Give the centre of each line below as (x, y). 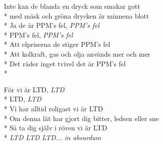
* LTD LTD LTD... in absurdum (53, 137)
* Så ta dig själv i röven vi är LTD (56, 128)
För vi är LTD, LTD (34, 89)
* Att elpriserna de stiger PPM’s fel (57, 44)
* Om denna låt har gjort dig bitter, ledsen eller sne (81, 118)
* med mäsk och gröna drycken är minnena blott (77, 15)
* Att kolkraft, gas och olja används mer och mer (77, 53)
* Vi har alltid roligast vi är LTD (54, 108)
